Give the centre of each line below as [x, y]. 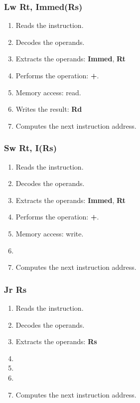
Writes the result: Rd [49, 109]
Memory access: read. [48, 92]
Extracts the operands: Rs [56, 341]
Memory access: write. [50, 233]
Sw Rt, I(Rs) [31, 148]
